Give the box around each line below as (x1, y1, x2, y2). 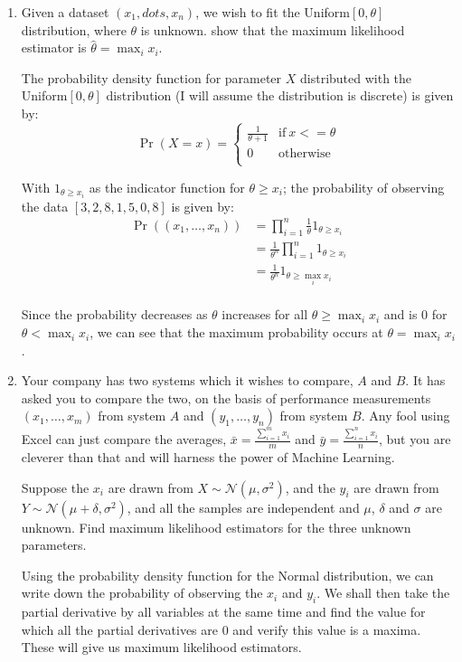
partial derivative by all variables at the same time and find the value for (21, 602, 426, 621)
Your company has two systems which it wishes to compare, (21, 371, 354, 390)
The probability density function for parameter (21, 68, 282, 87)
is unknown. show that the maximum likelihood (140, 20, 405, 39)
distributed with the (300, 68, 412, 87)
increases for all (222, 305, 308, 324)
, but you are (379, 430, 451, 449)
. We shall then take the (316, 583, 450, 602)
